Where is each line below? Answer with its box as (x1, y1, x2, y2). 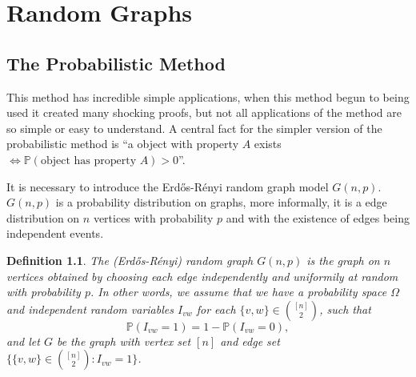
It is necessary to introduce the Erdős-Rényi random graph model (6, 178, 329, 195)
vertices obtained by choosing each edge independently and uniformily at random (6, 267, 398, 284)
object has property (40, 154, 137, 166)
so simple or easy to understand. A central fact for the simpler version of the (6, 119, 382, 136)
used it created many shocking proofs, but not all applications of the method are (6, 104, 402, 121)
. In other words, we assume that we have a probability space (90, 283, 387, 300)
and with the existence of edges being (226, 209, 410, 226)
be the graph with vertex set (56, 332, 191, 349)
